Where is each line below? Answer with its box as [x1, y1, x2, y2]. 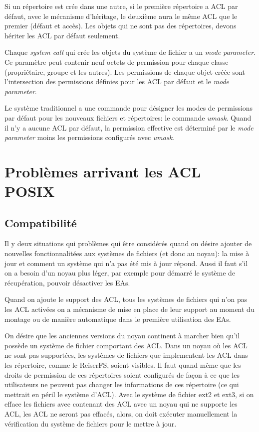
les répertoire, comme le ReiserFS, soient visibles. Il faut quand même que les [4, 360, 241, 370]
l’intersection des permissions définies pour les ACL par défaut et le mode [4, 76, 230, 87]
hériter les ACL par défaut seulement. [4, 30, 120, 40]
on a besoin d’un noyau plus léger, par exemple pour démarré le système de [4, 268, 236, 278]
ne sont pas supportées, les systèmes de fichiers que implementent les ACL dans [4, 350, 248, 360]
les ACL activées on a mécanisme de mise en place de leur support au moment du [4, 304, 255, 314]
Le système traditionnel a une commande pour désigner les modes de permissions [4, 103, 253, 113]
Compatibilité [4, 215, 77, 230]
